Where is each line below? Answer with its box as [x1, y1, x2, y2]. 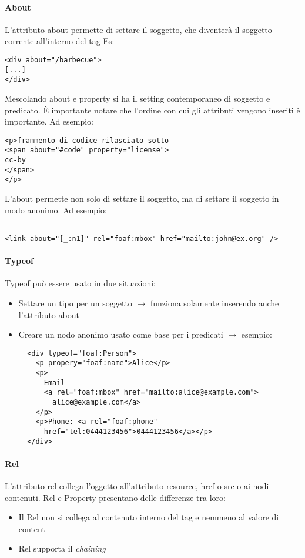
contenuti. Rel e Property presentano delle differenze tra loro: [5, 491, 226, 503]
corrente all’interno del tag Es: [5, 35, 115, 47]
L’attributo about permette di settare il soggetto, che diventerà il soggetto [5, 23, 272, 35]
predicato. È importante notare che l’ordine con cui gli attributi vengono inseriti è [5, 103, 300, 116]
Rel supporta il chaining [18, 542, 106, 554]
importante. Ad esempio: [5, 115, 94, 128]
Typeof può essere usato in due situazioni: [5, 277, 156, 289]
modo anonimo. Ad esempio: [5, 203, 107, 216]
